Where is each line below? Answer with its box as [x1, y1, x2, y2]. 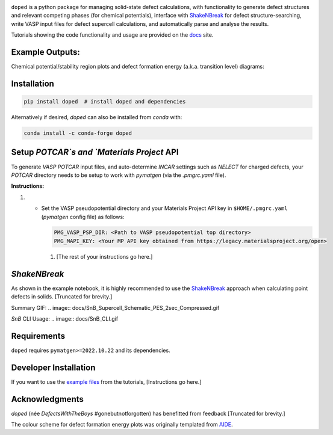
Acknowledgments [11, 394, 84, 404]
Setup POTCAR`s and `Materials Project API [11, 147, 179, 158]
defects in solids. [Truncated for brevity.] [11, 293, 113, 300]
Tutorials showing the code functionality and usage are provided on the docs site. [11, 31, 214, 39]
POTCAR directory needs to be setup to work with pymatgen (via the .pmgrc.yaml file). [11, 171, 226, 179]
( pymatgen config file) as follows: [41, 213, 125, 220]
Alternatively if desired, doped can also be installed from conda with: [11, 114, 182, 121]
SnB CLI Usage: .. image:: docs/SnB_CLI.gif [11, 315, 119, 322]
